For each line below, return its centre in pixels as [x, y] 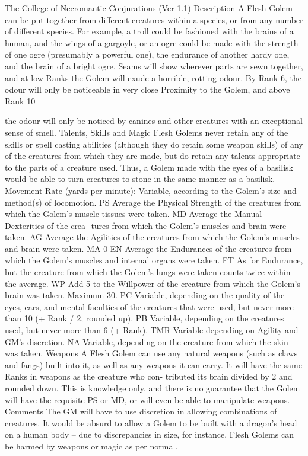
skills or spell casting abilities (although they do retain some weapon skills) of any [154, 144]
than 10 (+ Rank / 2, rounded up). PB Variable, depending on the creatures [145, 318]
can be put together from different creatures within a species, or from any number [154, 19]
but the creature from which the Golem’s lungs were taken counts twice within [148, 272]
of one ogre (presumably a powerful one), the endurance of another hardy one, [147, 54]
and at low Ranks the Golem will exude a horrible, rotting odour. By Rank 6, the [153, 77]
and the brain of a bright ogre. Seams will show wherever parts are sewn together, [154, 66]
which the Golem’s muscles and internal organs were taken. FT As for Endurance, [154, 260]
